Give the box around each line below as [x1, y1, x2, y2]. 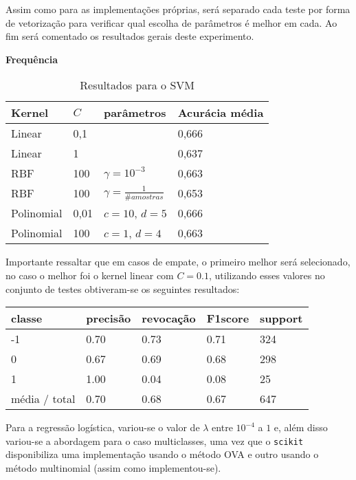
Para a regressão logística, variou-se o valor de [5, 420, 200, 435]
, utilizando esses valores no [209, 268, 325, 282]
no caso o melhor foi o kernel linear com [5, 268, 174, 282]
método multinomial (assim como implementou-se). [5, 461, 221, 474]
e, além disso [274, 420, 328, 435]
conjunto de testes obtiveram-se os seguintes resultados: [5, 281, 240, 296]
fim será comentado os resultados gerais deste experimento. [5, 29, 254, 43]
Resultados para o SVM [80, 77, 195, 94]
